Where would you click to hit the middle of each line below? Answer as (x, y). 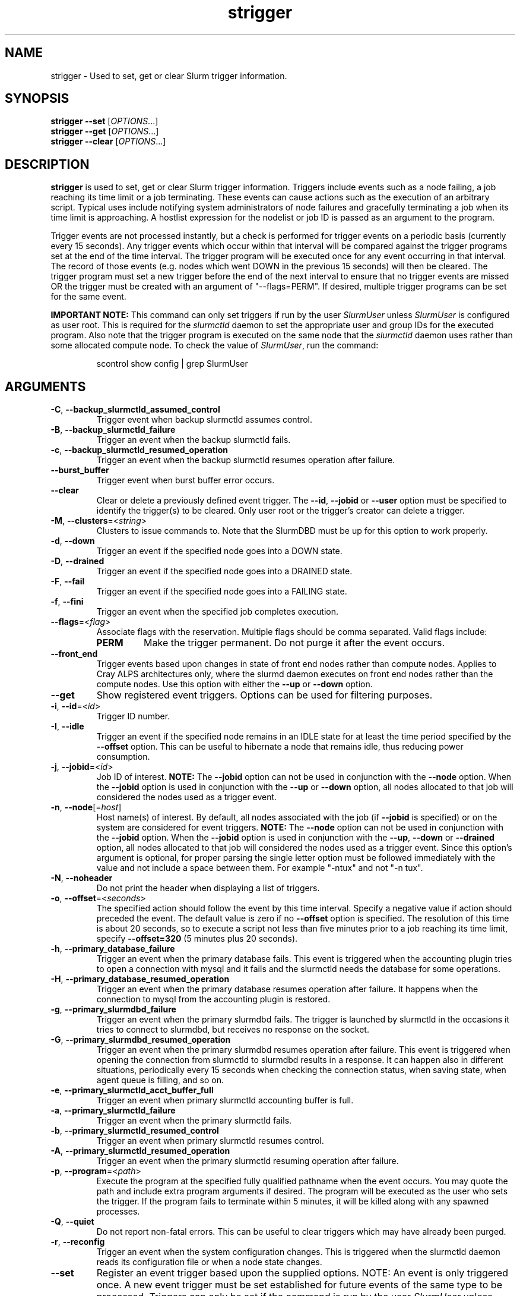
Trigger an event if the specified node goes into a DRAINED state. (224, 571)
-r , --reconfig (78, 1242)
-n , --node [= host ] (86, 807)
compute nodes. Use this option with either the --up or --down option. (234, 684)
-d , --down (73, 541)
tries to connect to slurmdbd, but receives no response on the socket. (233, 1030)
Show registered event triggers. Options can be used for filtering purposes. (264, 695)
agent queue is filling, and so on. (160, 1080)
